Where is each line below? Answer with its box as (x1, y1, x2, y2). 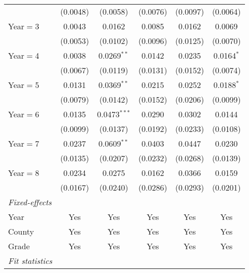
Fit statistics (8, 255, 53, 266)
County (8, 225, 34, 237)
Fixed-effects (8, 196, 52, 208)
